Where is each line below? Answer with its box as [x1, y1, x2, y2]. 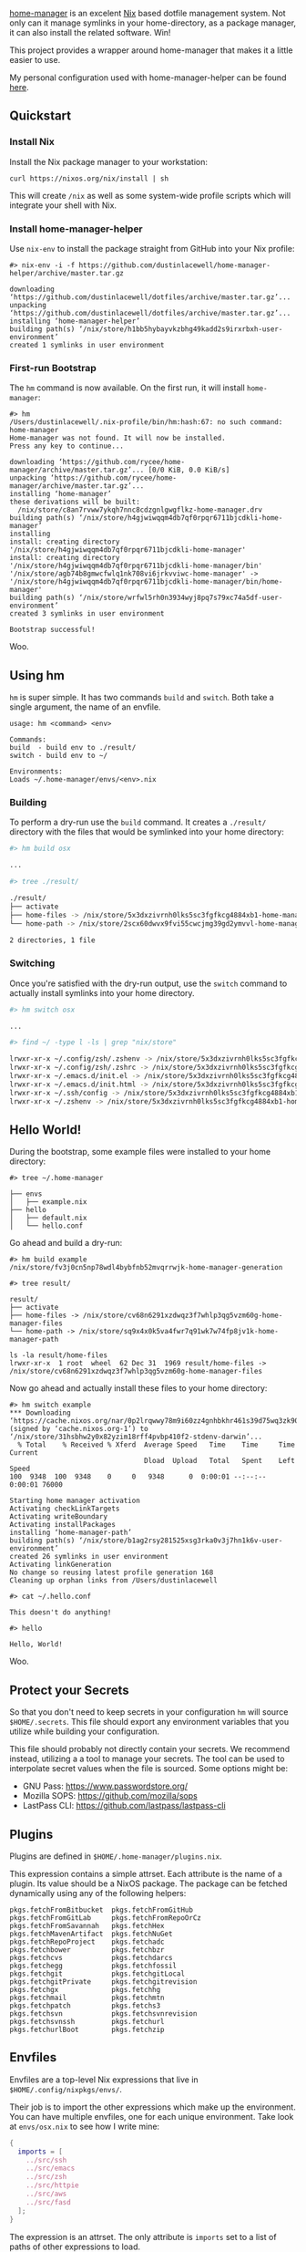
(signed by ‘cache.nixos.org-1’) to [9, 1425, 148, 1434]
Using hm [9, 668, 66, 683]
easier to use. [9, 55, 61, 65]
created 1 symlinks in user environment [9, 340, 166, 349]
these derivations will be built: [9, 497, 141, 507]
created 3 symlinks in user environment [9, 609, 166, 618]
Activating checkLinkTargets [9, 1504, 120, 1513]
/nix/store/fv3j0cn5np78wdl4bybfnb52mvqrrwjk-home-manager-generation [9, 1263, 283, 1272]
